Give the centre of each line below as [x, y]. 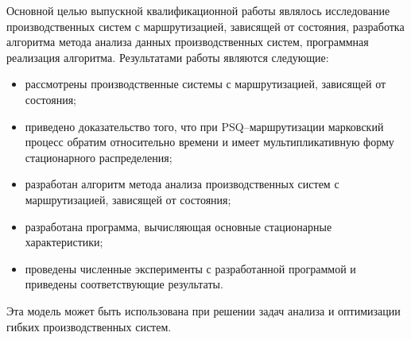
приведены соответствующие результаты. [124, 284]
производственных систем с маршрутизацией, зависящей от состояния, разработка [205, 26]
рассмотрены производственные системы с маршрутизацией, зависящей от [205, 84]
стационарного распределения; [99, 157]
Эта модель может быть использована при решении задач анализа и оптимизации [204, 310]
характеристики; [64, 242]
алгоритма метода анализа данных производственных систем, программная [188, 42]
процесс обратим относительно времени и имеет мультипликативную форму [209, 142]
